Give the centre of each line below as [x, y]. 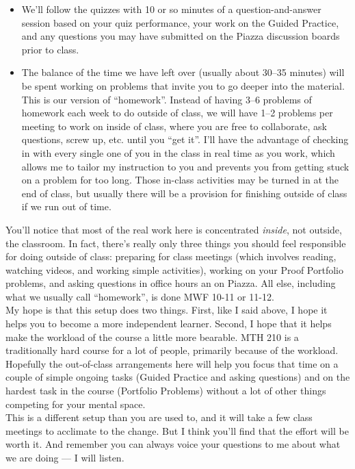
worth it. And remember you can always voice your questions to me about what [173, 444]
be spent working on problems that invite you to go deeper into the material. [183, 85]
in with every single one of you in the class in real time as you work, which [178, 152]
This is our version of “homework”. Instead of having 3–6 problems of [167, 99]
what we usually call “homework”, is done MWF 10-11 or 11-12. [140, 296]
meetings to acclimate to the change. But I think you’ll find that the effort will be [177, 430]
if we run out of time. [66, 206]
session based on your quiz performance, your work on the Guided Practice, [180, 22]
